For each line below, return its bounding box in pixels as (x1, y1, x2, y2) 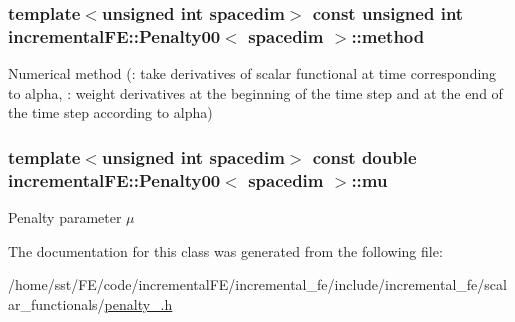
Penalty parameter (8, 207, 122, 228)
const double (312, 144, 417, 169)
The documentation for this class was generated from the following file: (8, 240, 443, 261)
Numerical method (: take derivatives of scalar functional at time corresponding (8, 63, 497, 84)
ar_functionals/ (8, 293, 105, 314)
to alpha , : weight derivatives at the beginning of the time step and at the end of (8, 82, 503, 103)
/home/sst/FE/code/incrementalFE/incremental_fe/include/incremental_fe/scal (8, 274, 507, 295)
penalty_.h (104, 293, 173, 314)
